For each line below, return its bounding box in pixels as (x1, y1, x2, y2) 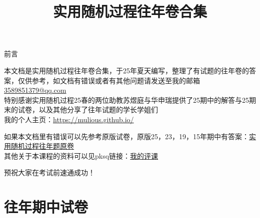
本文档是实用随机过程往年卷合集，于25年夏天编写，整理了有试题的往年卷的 (4, 65, 249, 75)
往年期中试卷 (4, 197, 88, 217)
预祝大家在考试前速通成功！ (4, 167, 95, 178)
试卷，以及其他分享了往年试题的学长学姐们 (17, 104, 158, 115)
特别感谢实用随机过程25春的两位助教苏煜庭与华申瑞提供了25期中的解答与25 (4, 94, 249, 105)
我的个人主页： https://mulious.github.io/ (4, 114, 134, 124)
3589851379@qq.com (4, 85, 66, 95)
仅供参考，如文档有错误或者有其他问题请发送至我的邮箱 (17, 75, 200, 85)
